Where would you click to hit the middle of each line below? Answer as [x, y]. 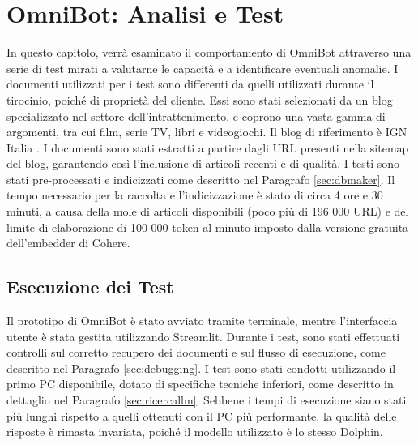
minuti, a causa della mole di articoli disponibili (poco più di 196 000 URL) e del [208, 211]
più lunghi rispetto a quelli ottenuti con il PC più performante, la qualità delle [202, 415]
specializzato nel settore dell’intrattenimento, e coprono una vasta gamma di [196, 116]
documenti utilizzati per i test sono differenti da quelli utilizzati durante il [190, 84]
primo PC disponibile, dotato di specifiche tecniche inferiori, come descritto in [200, 384]
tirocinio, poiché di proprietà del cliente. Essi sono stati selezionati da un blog [200, 99]
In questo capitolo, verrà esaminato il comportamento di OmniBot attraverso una [209, 52]
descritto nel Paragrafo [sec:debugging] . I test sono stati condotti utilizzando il [201, 368]
